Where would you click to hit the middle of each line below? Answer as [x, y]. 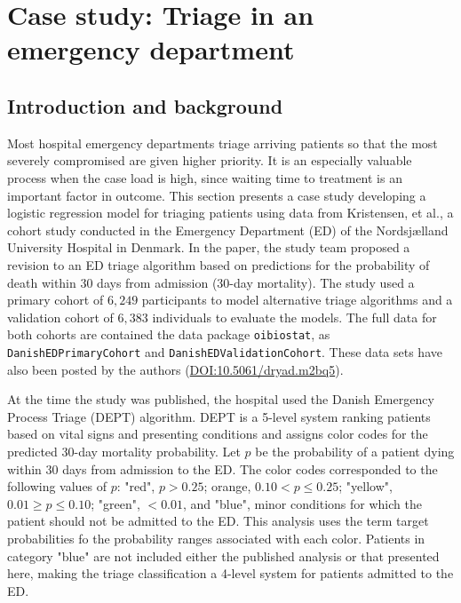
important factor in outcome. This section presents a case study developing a [217, 195]
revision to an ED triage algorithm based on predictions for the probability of [219, 264]
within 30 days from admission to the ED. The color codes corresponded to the [223, 468]
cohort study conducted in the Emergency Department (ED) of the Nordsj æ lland [228, 230]
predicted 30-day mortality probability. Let [124, 451]
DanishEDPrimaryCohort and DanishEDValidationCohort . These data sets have [225, 351]
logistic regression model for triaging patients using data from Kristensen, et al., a [230, 213]
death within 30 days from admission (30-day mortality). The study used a [211, 282]
